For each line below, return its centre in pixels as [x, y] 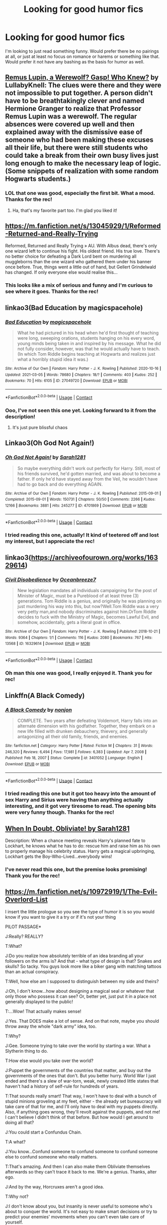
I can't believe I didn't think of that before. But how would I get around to [79, 1117]
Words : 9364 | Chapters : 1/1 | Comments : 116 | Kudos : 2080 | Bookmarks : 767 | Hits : [79, 637]
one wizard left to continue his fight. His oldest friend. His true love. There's [83, 251]
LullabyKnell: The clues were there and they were [83, 85]
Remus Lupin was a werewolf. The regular [71, 117]
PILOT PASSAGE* [23, 926]
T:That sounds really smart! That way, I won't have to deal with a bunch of [81, 1096]
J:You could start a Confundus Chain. [43, 1132]
